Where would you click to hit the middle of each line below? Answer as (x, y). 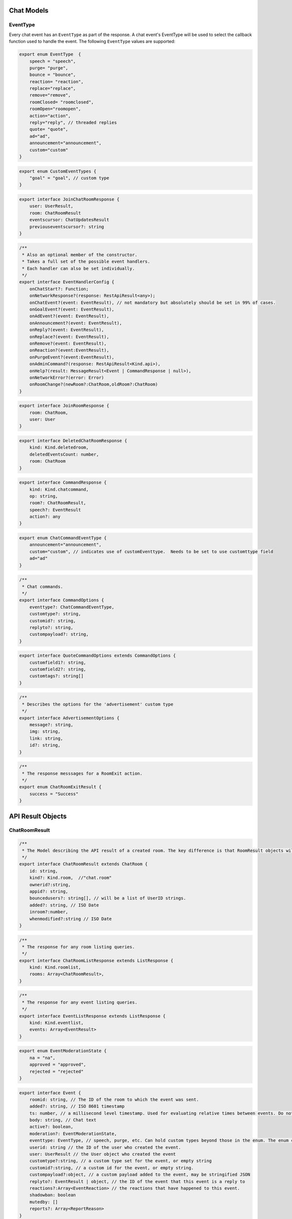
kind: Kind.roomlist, (55, 967)
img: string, (45, 732)
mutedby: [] (44, 1202)
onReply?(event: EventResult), (67, 330)
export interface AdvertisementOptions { (69, 718)
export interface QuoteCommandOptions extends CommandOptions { (98, 656)
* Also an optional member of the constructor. (80, 255)
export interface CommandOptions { (62, 600)
